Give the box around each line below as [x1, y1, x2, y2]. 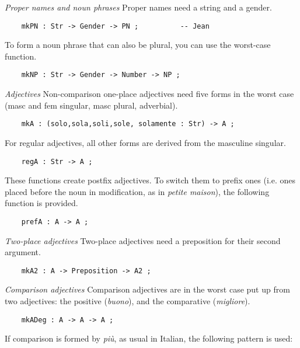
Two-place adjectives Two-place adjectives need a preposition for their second [5, 234, 281, 246]
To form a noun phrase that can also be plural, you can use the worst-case [5, 39, 271, 51]
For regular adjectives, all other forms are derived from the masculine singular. [5, 136, 286, 148]
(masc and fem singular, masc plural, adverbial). [5, 99, 178, 111]
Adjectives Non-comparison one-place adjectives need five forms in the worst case [5, 88, 294, 100]
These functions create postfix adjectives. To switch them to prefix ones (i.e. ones [5, 174, 295, 186]
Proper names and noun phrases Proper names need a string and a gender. [5, 1, 272, 13]
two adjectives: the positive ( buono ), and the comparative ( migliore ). [5, 295, 250, 307]
